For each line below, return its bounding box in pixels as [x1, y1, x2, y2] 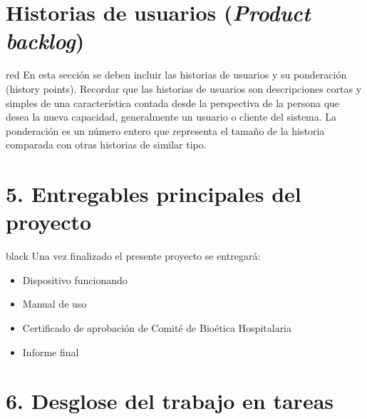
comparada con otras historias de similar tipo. [6, 137, 207, 152]
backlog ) [6, 26, 85, 56]
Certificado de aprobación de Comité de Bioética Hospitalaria [22, 320, 292, 335]
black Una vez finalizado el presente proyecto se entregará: [6, 248, 261, 263]
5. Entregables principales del [6, 179, 301, 208]
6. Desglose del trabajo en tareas [6, 386, 334, 415]
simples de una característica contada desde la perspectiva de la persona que [6, 95, 340, 110]
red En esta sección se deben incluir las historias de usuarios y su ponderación [6, 67, 347, 82]
